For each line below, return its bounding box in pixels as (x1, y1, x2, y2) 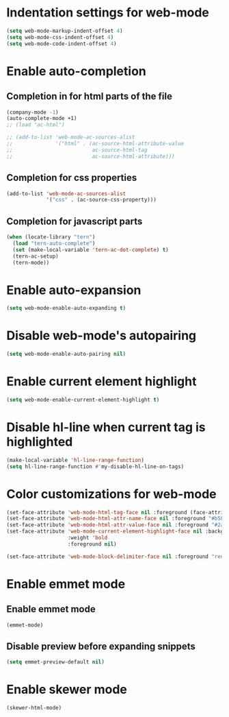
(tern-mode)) (12, 259, 50, 266)
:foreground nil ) (67, 540, 117, 548)
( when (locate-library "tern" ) (6, 234, 96, 241)
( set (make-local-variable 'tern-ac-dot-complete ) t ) (12, 246, 169, 253)
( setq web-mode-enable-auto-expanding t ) (6, 305, 126, 312)
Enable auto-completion (6, 63, 146, 79)
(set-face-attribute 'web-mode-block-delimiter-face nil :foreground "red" (6, 553, 227, 560)
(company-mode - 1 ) (6, 108, 59, 116)
